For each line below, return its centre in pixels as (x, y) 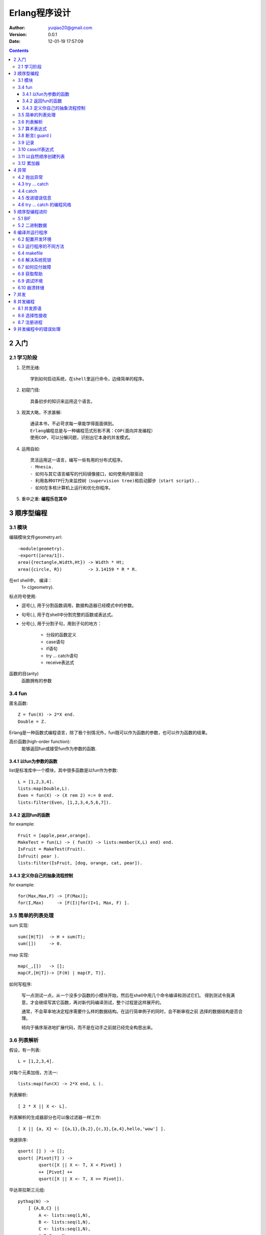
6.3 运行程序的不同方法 (41, 246)
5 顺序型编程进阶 (31, 211)
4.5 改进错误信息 (35, 198)
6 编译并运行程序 (31, 232)
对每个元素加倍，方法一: (34, 1072)
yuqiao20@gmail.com (70, 28)
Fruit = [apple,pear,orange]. (54, 835)
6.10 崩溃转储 (31, 288)
